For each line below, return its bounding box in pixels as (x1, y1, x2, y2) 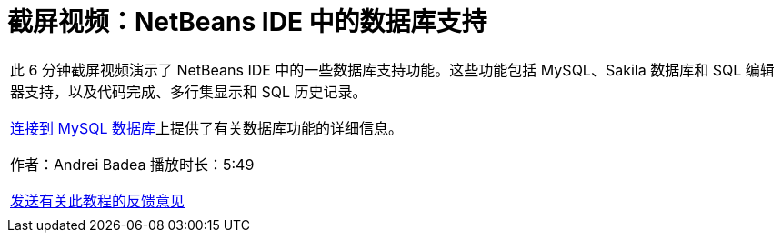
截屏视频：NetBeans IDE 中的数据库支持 (7, 6, 487, 37)
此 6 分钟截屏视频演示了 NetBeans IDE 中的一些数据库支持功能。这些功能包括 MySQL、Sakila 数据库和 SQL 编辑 (10, 60, 775, 79)
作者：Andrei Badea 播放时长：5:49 (10, 155, 255, 174)
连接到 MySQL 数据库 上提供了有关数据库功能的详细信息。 (10, 118, 404, 137)
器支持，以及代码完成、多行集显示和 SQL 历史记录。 (10, 82, 367, 101)
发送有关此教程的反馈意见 (10, 191, 185, 210)
